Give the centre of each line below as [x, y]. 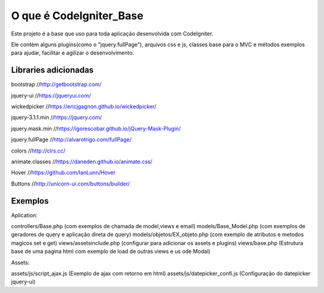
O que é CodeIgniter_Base [77, 16]
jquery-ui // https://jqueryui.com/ [51, 95]
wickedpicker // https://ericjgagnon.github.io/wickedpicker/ [84, 107]
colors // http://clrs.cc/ [38, 151]
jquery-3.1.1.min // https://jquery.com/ [56, 118]
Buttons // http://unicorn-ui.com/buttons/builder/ [70, 184]
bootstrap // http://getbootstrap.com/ [56, 85]
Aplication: [24, 215]
